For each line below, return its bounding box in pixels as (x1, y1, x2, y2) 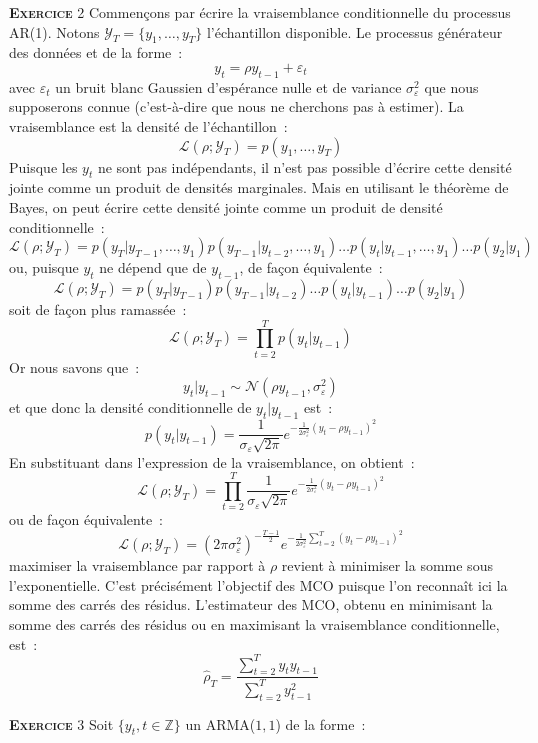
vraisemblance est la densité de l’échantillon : (9, 115, 288, 136)
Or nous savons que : (9, 356, 140, 377)
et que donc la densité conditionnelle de (9, 397, 252, 418)
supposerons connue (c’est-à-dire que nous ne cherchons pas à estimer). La (9, 96, 464, 117)
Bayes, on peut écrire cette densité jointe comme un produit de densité (9, 196, 443, 217)
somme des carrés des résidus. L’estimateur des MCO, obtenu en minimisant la (9, 594, 493, 615)
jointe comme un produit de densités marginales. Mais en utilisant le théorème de (9, 177, 509, 198)
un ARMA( (185, 713, 256, 734)
